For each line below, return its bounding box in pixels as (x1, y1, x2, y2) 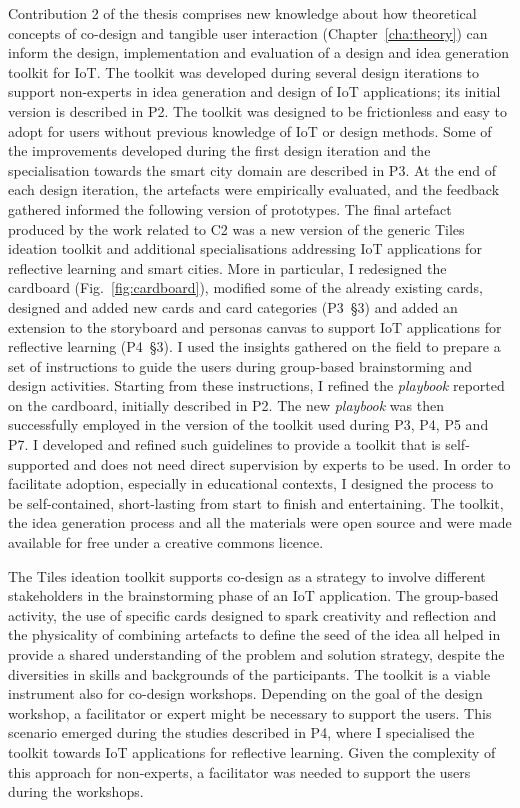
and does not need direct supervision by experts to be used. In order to (73, 453, 511, 474)
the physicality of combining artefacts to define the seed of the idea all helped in (8, 624, 501, 645)
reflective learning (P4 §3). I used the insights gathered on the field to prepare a (8, 336, 501, 357)
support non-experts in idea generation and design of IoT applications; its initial (8, 81, 501, 102)
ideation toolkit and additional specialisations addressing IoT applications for (8, 238, 482, 259)
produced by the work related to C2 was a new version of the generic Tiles (8, 218, 465, 239)
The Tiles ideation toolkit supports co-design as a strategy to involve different (8, 565, 486, 586)
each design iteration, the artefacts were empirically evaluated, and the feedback (8, 179, 500, 200)
